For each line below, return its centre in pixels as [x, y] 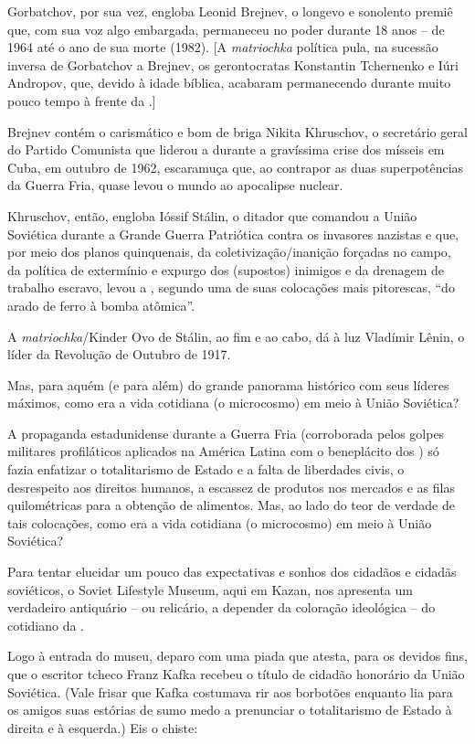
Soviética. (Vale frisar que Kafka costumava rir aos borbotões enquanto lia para [230, 691]
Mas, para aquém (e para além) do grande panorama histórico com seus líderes [228, 384]
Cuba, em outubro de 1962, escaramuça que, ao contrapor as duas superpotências [236, 167]
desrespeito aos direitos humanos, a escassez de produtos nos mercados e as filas [231, 487]
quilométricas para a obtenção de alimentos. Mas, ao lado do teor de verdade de [231, 505]
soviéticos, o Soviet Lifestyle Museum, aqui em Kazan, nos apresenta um [210, 589]
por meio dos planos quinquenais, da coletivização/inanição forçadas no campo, [229, 252]
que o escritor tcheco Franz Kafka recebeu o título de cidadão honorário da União [236, 674]
